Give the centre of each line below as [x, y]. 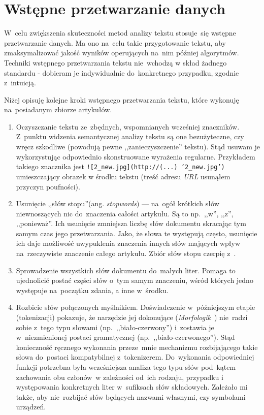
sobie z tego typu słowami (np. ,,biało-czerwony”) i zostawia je [115, 327]
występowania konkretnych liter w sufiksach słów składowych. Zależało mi [132, 387]
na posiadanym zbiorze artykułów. [58, 109]
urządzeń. [31, 407]
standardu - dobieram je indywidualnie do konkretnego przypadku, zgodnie [122, 72]
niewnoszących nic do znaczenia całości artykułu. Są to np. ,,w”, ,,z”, [125, 213]
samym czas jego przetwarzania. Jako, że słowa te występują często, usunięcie [137, 233]
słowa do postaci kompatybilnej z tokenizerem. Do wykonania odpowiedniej [135, 357]
